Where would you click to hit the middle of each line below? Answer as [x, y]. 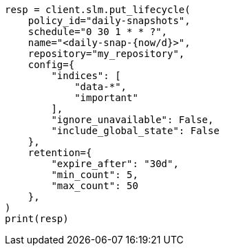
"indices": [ [86, 76]
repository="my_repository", [106, 54]
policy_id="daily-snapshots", [109, 21]
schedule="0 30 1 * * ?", [98, 32]
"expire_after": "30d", [115, 164]
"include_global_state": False [135, 131]
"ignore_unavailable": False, [132, 120]
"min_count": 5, [95, 175]
